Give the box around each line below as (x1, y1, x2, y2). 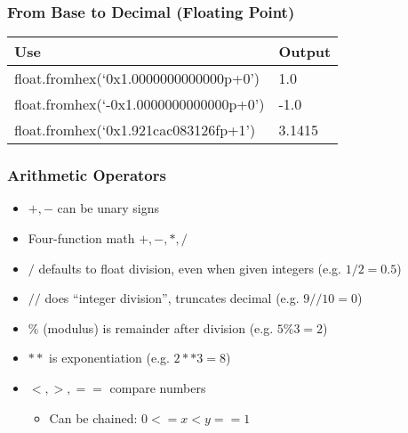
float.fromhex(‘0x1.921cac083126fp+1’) (14, 119, 256, 141)
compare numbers (109, 379, 206, 396)
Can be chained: (49, 408, 138, 427)
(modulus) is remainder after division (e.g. (43, 318, 274, 337)
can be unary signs (57, 199, 160, 217)
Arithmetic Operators (7, 164, 166, 186)
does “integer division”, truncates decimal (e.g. (44, 289, 300, 307)
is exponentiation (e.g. (49, 348, 170, 367)
